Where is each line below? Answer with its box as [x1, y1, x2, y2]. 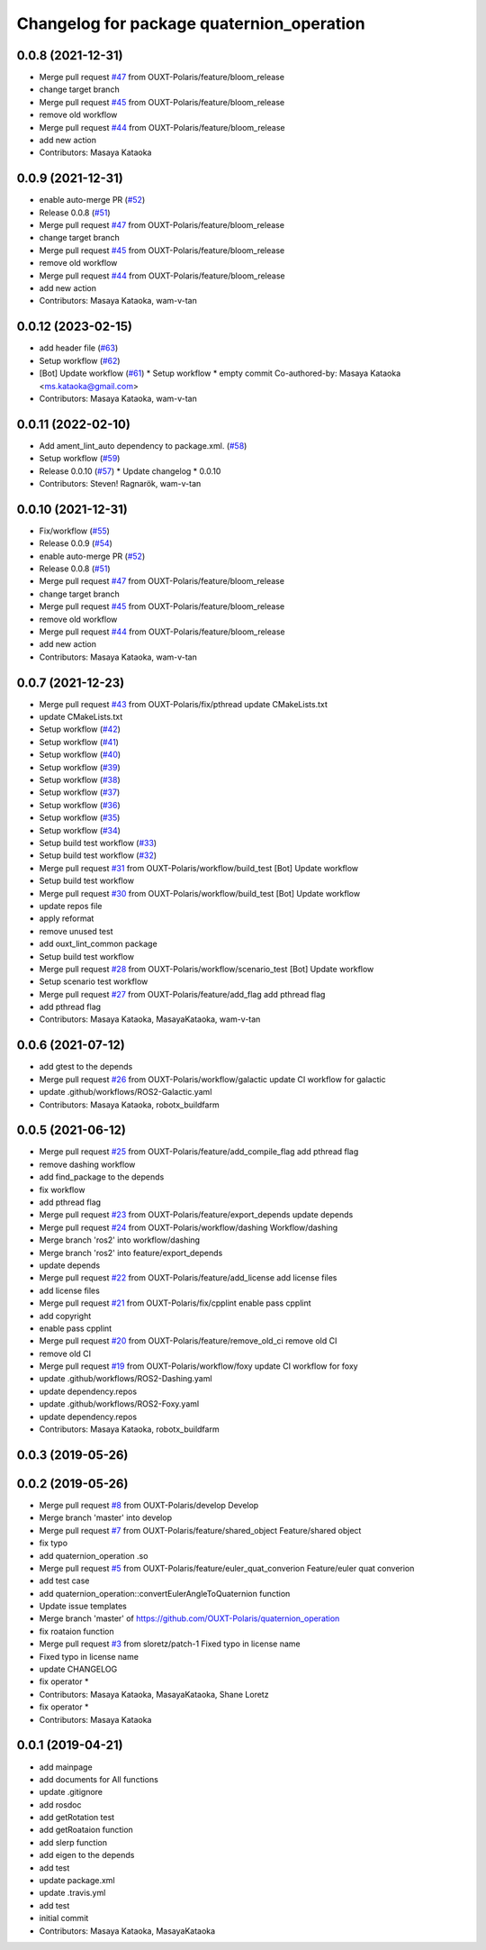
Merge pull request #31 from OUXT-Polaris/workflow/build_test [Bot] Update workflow [39, 862, 359, 873]
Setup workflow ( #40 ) [39, 749, 121, 761]
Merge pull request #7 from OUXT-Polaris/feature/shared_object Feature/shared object [39, 1525, 362, 1535]
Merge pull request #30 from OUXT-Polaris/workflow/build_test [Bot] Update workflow [39, 888, 360, 898]
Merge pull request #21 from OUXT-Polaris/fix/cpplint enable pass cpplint [39, 1298, 311, 1308]
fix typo [39, 1537, 67, 1549]
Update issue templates [39, 1600, 128, 1612]
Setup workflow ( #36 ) [39, 799, 121, 810]
